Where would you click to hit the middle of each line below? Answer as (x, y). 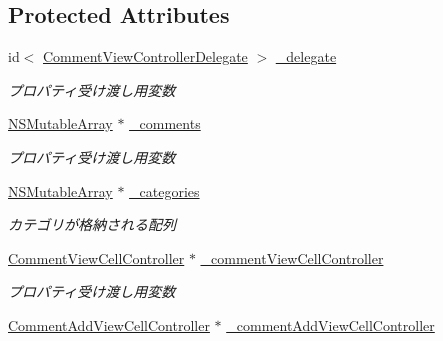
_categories (164, 190)
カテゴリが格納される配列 (92, 224)
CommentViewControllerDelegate (145, 56)
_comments (165, 123)
